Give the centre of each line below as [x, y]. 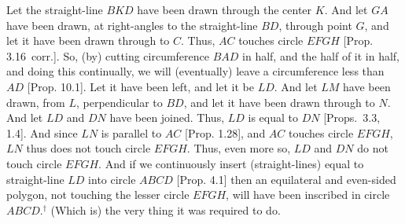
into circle [112, 179]
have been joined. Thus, [167, 118]
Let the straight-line [55, 9]
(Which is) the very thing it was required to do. [166, 209]
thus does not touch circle [88, 148]
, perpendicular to [119, 102]
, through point [315, 25]
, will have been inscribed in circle [308, 195]
